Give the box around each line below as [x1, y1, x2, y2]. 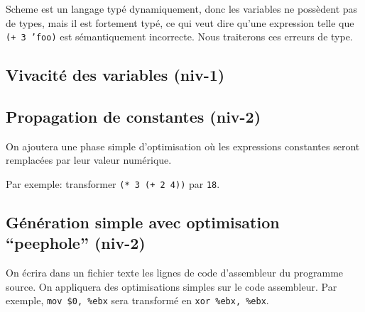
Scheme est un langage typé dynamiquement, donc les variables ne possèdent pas [6, 1, 358, 16]
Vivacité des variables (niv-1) [6, 64, 225, 86]
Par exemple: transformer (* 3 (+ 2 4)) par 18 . [6, 177, 220, 191]
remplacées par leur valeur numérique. [6, 152, 172, 167]
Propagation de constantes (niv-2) [6, 106, 261, 128]
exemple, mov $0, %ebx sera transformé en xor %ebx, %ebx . [6, 293, 269, 308]
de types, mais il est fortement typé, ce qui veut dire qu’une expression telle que [6, 15, 354, 30]
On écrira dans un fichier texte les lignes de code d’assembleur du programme [6, 265, 344, 280]
